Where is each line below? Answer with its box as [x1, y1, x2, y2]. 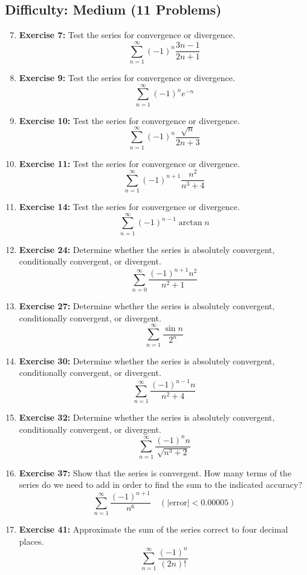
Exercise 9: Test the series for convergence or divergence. [19, 71, 235, 84]
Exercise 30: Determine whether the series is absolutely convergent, [19, 354, 275, 367]
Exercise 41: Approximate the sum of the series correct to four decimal [19, 522, 288, 535]
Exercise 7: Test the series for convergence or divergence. [19, 28, 235, 41]
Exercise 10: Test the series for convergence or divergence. [19, 114, 240, 126]
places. [19, 534, 44, 547]
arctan [178, 218, 202, 228]
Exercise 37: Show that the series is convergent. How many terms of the [19, 466, 292, 479]
